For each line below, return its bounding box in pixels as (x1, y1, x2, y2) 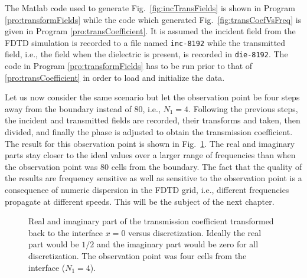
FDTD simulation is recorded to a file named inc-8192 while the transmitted (5, 36, 286, 48)
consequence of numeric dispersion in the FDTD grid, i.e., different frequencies (5, 184, 289, 196)
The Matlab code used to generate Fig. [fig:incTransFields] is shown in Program (5, 2, 295, 14)
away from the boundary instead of (5, 102, 132, 115)
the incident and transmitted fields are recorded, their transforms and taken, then (5, 114, 301, 126)
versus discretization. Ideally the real (128, 226, 262, 238)
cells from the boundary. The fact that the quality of (111, 160, 302, 172)
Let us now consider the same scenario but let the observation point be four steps (5, 91, 300, 103)
